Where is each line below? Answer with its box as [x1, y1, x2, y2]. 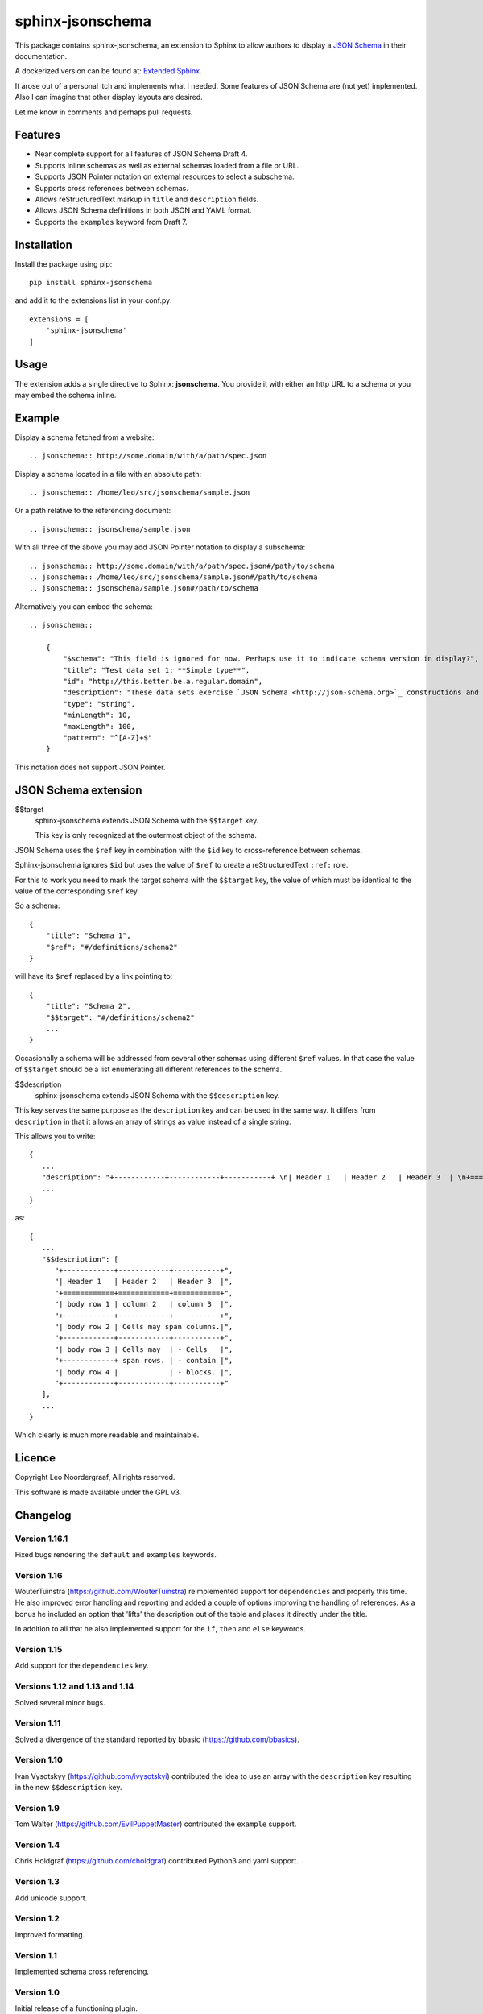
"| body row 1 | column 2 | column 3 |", [54, 1299, 233, 1309]
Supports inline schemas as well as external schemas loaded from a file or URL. [35, 160, 299, 170]
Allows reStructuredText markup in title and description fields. [35, 194, 259, 204]
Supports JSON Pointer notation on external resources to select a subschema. [35, 172, 295, 181]
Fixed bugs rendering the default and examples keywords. [14, 1549, 217, 1559]
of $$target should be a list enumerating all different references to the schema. [14, 1064, 283, 1075]
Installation [14, 238, 72, 251]
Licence [14, 1451, 56, 1465]
